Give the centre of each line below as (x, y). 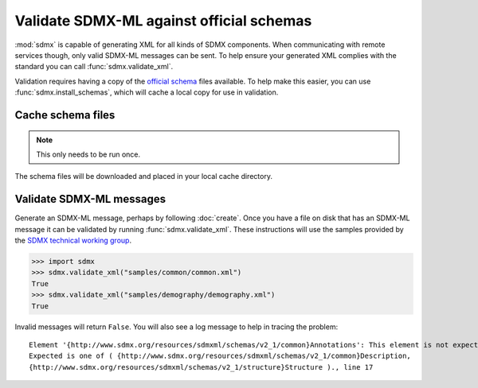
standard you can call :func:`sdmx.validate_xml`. (94, 67)
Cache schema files (65, 115)
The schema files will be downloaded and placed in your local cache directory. (143, 177)
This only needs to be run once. (88, 154)
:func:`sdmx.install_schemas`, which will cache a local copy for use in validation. (147, 92)
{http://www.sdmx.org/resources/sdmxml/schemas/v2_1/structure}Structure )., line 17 (201, 367)
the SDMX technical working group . (73, 240)
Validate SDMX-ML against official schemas (163, 21)
